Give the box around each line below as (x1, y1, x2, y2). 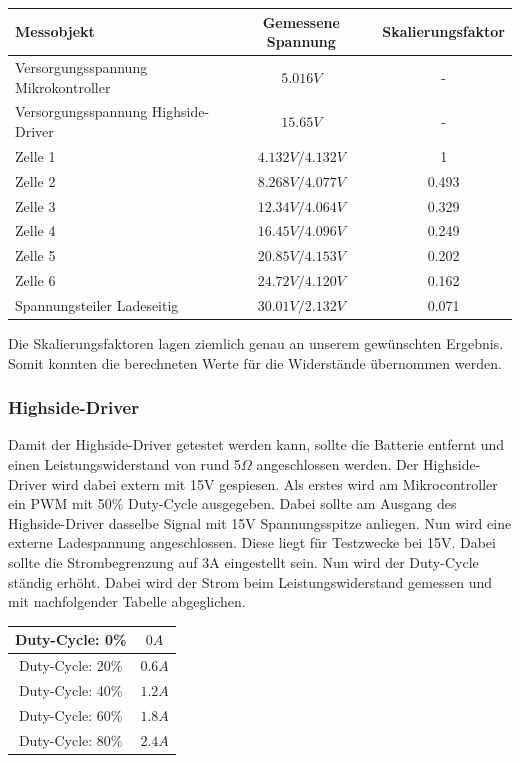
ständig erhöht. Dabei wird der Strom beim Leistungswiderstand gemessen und (8, 571, 493, 592)
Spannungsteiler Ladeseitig (15, 294, 179, 315)
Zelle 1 (15, 145, 56, 166)
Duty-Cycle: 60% (18, 704, 123, 725)
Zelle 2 (15, 170, 56, 191)
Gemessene (262, 11, 340, 32)
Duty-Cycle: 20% (18, 655, 123, 676)
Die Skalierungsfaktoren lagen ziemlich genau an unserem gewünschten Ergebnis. (8, 332, 504, 353)
